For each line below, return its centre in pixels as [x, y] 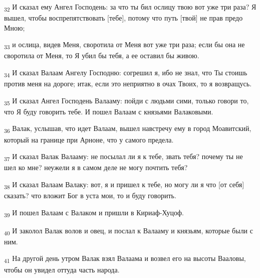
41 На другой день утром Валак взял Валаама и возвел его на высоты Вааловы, [125, 259]
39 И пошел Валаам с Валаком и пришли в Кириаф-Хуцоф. [94, 213]
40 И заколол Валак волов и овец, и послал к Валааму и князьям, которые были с [128, 231]
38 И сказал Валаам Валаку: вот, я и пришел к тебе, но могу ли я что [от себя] [124, 185]
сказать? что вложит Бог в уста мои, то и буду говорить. [90, 195]
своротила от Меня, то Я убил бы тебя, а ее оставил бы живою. [102, 55]
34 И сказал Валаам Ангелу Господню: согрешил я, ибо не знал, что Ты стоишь [126, 73]
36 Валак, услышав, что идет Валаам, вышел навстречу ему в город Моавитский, [128, 129]
